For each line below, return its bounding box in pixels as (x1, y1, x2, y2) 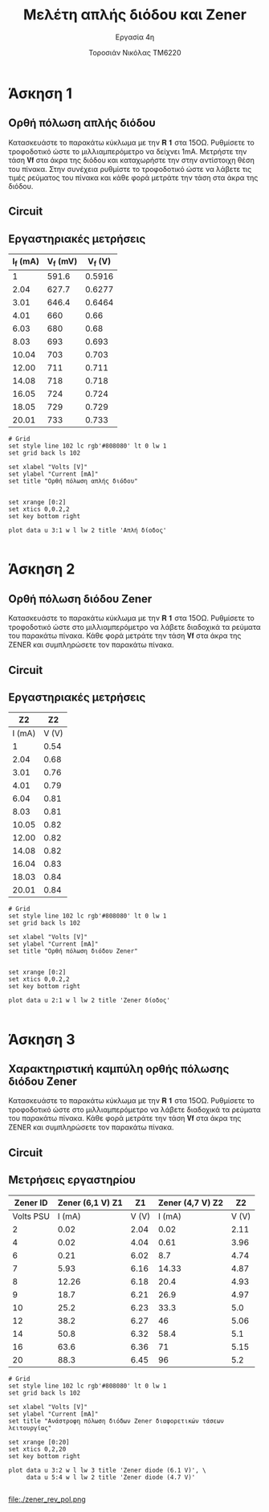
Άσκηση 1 (8, 84, 72, 102)
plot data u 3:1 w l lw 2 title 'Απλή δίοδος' (8, 526, 167, 535)
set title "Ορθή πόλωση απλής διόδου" (8, 477, 138, 485)
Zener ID (14, 1197, 48, 1208)
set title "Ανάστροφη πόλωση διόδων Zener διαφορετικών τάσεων (8, 1416, 225, 1425)
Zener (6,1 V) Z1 (57, 1197, 123, 1208)
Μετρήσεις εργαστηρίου (8, 1173, 137, 1187)
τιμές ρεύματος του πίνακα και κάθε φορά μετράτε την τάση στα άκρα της (8, 173, 259, 182)
